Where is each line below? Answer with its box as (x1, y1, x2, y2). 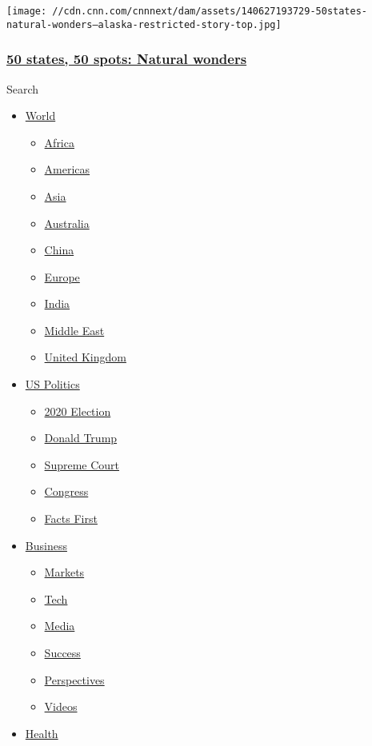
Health (25, 724, 58, 741)
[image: (6, 6, 47, 17)
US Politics (25, 376, 80, 393)
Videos (44, 698, 78, 715)
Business (25, 537, 67, 553)
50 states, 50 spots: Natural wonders (6, 49, 247, 69)
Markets (44, 564, 85, 580)
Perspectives (44, 671, 105, 688)
